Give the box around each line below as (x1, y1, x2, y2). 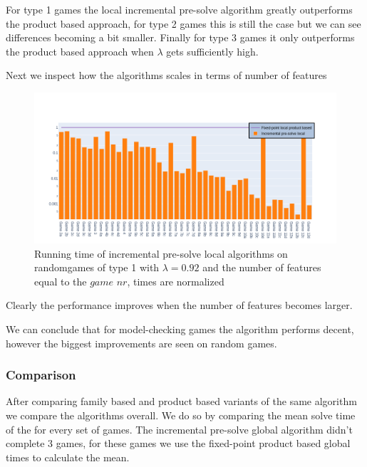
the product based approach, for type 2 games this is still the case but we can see (6, 16, 361, 31)
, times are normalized (127, 273, 224, 288)
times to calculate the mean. (6, 449, 130, 464)
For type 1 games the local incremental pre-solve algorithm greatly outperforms (6, 2, 353, 16)
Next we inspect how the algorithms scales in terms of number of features (6, 68, 327, 83)
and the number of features (202, 260, 321, 275)
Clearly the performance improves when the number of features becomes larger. (6, 298, 353, 313)
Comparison (6, 366, 76, 384)
